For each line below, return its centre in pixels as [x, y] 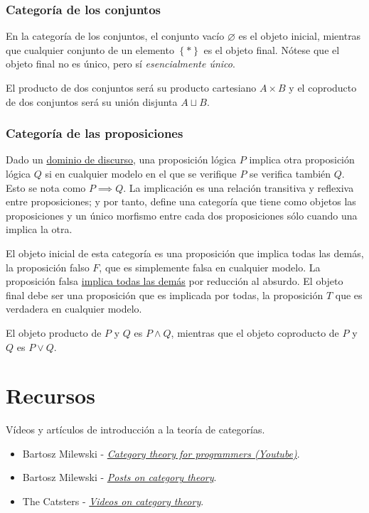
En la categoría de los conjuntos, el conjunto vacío [115, 36]
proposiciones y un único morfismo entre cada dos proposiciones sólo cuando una [182, 215]
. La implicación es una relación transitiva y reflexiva [239, 187]
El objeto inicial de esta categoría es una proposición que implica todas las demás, [185, 253]
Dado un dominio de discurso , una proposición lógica [121, 160]
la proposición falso [48, 267]
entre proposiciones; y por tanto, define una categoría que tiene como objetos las [181, 201]
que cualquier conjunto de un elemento [90, 49]
